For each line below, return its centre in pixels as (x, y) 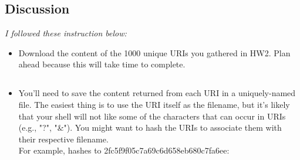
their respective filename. (63, 139)
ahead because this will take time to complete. (102, 64)
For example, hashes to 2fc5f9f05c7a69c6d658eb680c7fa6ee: (124, 150)
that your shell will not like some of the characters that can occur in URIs (152, 116)
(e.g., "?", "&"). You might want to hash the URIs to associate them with (150, 127)
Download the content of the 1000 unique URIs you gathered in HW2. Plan (154, 52)
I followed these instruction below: (66, 33)
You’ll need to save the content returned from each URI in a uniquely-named (157, 93)
